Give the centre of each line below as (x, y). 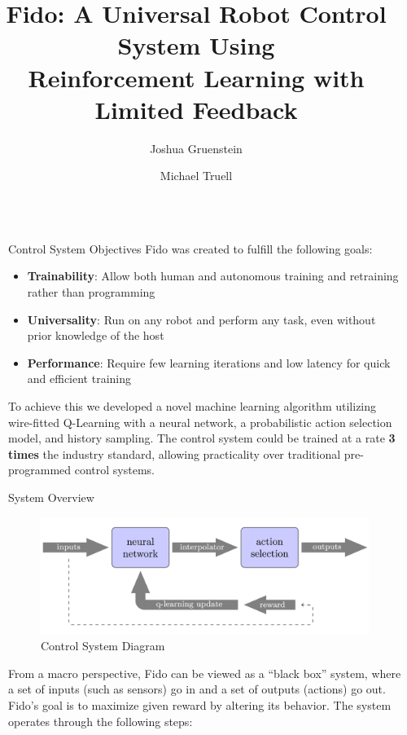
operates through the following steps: (101, 721)
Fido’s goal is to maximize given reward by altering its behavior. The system (200, 705)
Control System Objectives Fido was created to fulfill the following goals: (190, 248)
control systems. (114, 470)
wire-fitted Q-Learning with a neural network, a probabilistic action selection (200, 422)
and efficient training (79, 379)
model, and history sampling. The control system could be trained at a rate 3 (202, 438)
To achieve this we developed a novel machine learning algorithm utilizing (193, 406)
